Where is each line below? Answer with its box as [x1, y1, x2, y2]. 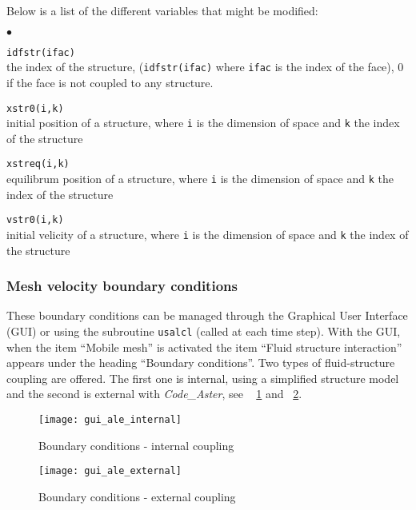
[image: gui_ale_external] [38, 465, 182, 477]
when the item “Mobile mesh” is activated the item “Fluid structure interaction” [6, 338, 402, 355]
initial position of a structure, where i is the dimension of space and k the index [6, 114, 400, 131]
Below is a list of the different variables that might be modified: [6, 2, 318, 18]
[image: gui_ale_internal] [38, 414, 182, 426]
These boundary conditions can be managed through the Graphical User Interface [6, 307, 408, 324]
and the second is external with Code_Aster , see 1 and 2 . [6, 385, 302, 402]
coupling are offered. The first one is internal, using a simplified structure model [6, 369, 399, 386]
